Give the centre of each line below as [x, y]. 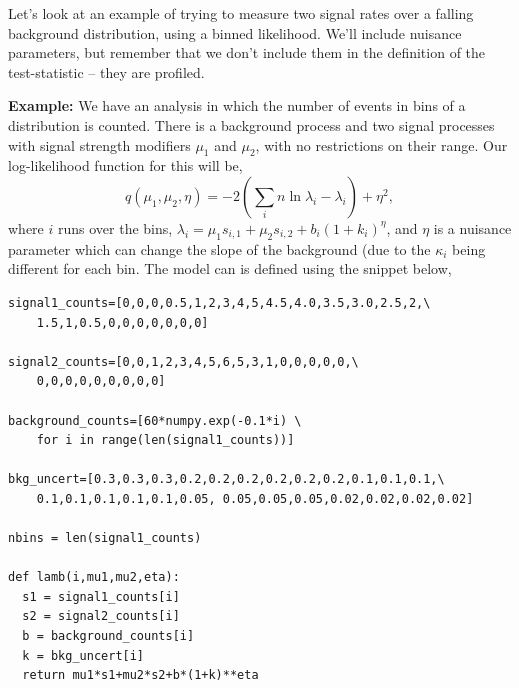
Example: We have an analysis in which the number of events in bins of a [237, 105]
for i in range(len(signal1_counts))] [165, 440]
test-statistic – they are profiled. [106, 71]
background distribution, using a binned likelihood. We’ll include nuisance [235, 32]
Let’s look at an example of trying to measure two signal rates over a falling [241, 13]
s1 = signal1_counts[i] [101, 596]
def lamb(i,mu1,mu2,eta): [94, 577]
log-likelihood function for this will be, [125, 165]
